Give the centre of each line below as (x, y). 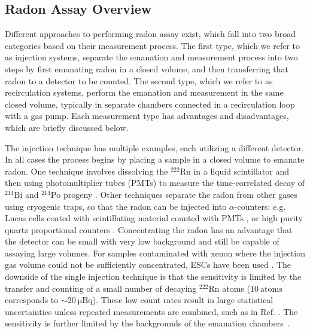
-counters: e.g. (260, 206)
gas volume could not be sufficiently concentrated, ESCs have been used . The (148, 265)
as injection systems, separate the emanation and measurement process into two (151, 57)
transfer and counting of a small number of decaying (101, 288)
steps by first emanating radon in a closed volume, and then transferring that (147, 68)
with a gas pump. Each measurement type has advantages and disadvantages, (147, 116)
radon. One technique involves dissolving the (86, 171)
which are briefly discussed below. (67, 127)
